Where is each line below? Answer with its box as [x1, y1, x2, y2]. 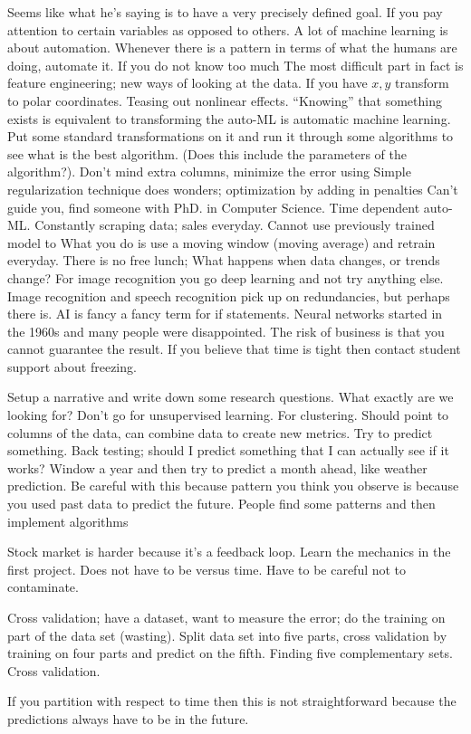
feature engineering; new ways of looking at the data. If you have [7, 73, 368, 92]
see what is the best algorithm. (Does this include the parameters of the [7, 144, 407, 163]
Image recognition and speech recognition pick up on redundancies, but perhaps [7, 286, 450, 305]
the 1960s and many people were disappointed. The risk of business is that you [7, 321, 445, 340]
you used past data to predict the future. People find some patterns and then [7, 494, 436, 513]
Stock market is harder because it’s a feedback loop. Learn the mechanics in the [7, 542, 451, 561]
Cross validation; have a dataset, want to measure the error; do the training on [7, 608, 446, 626]
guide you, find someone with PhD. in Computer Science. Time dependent [7, 197, 420, 216]
